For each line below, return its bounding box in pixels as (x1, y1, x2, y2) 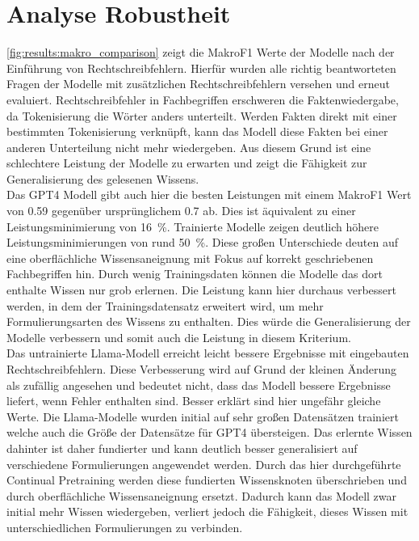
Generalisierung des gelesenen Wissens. (6, 170, 199, 187)
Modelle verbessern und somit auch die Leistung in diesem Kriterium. (6, 328, 351, 345)
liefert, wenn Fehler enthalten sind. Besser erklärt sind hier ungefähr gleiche (6, 392, 381, 409)
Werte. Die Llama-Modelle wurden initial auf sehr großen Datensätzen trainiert (6, 408, 399, 425)
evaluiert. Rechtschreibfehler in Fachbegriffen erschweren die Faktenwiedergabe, (6, 91, 399, 108)
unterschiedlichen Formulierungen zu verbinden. (6, 518, 243, 535)
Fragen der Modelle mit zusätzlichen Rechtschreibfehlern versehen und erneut (6, 75, 390, 92)
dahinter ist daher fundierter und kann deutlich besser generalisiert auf (6, 439, 358, 456)
